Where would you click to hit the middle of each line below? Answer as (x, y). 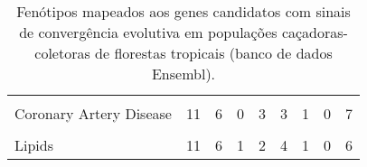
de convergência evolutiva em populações (148, 32)
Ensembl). (183, 74)
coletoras (62, 53)
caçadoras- (315, 32)
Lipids (34, 145)
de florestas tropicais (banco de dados (214, 53)
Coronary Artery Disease (93, 113)
